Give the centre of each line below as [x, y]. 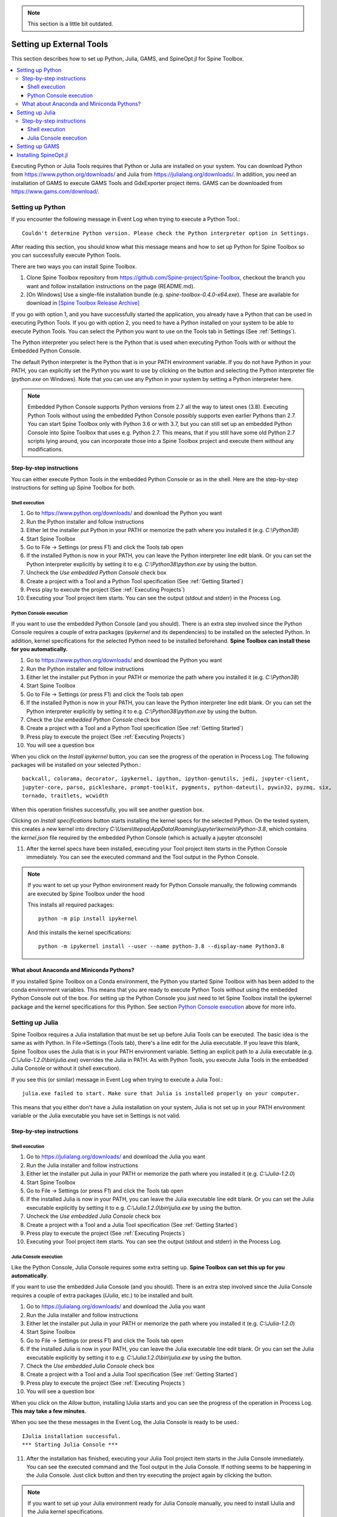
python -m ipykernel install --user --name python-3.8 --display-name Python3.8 [162, 946]
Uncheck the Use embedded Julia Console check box [94, 1216]
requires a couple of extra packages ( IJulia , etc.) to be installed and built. [102, 1295]
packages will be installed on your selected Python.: [76, 765]
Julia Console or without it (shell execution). [66, 1069]
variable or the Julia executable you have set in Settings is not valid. [96, 1116]
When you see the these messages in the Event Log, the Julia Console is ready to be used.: [125, 1422]
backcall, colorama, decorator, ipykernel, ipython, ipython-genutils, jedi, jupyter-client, [166, 779]
